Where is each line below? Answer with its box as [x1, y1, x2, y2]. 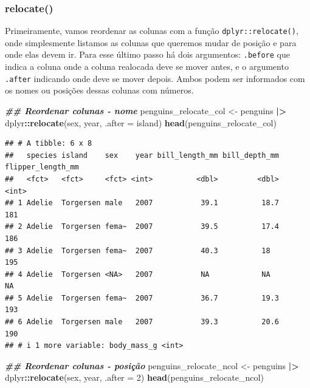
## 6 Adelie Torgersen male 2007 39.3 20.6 [5, 318, 280, 327]
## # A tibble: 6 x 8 [5, 139, 92, 148]
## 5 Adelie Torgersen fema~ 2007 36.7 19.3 [5, 293, 280, 302]
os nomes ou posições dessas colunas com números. [5, 84, 194, 97]
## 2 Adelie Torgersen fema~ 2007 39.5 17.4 [5, 222, 280, 231]
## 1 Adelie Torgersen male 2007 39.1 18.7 [5, 199, 280, 208]
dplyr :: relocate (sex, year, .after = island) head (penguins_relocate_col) [5, 116, 277, 129]
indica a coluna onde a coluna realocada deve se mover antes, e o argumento [5, 60, 289, 73]
